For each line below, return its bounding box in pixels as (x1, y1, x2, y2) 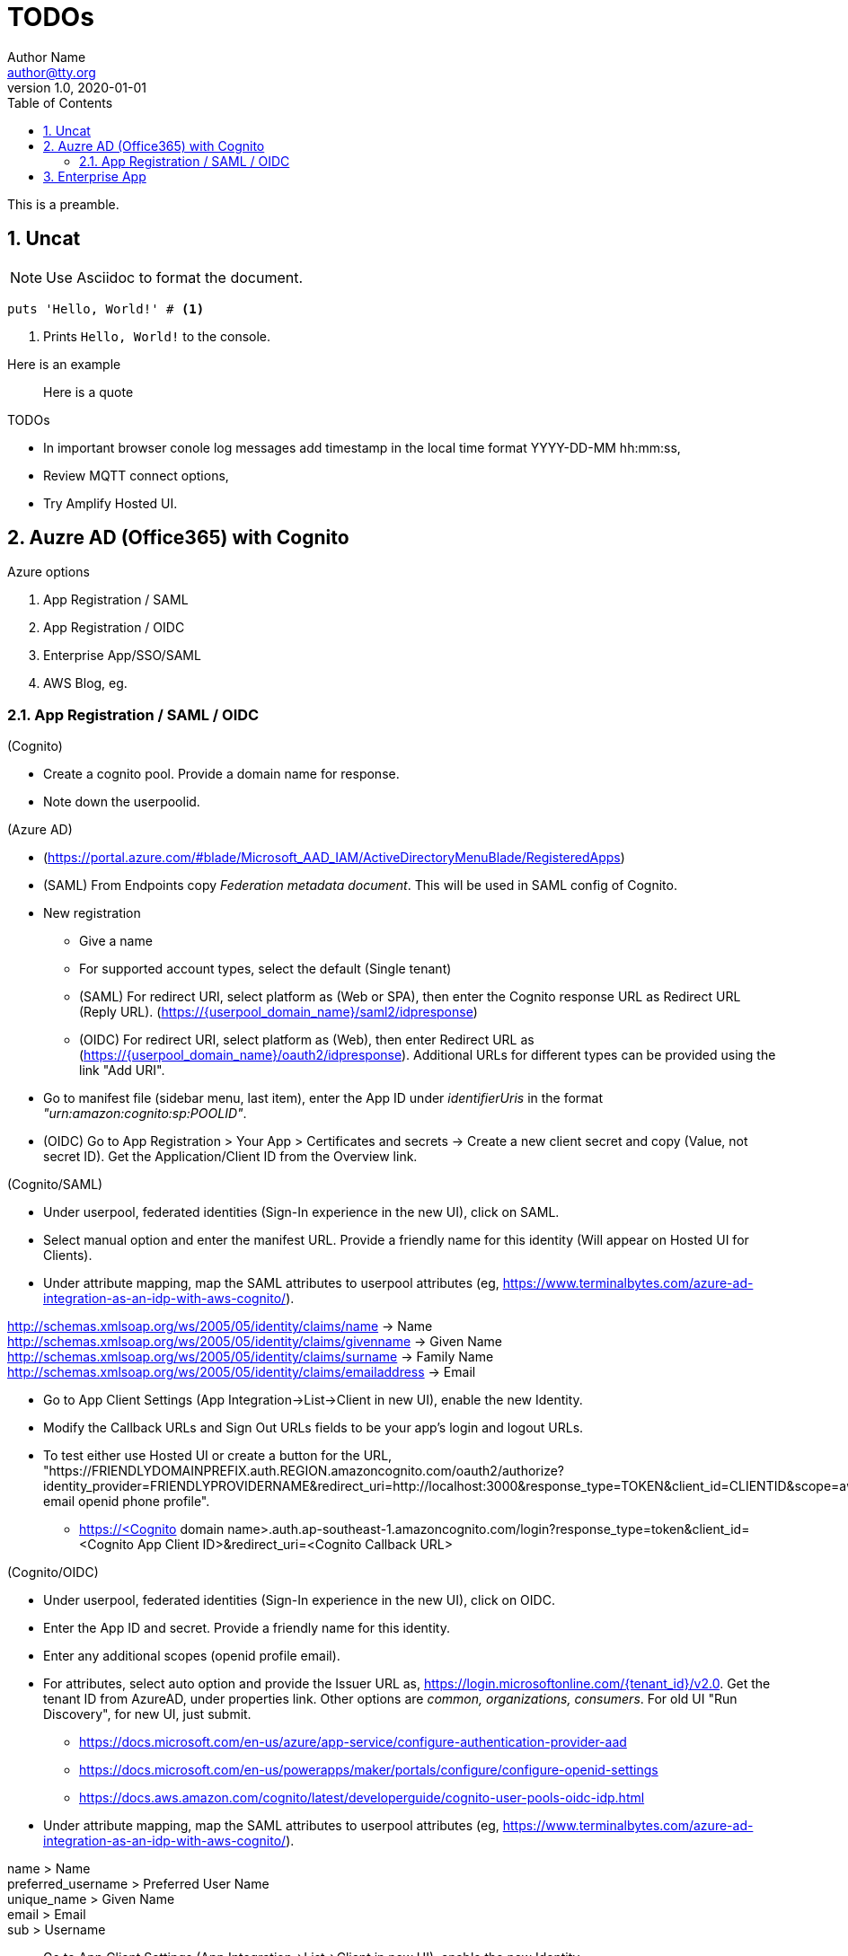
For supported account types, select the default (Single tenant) (79, 961, 452, 977)
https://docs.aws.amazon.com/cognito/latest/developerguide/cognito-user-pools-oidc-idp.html (79, 1790, 645, 1806)
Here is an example (7, 356, 121, 372)
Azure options (7, 564, 90, 580)
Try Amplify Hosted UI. (43, 495, 178, 511)
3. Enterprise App (43, 168, 146, 184)
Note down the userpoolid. (43, 794, 200, 810)
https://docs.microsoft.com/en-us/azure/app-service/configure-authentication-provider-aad (79, 1734, 627, 1750)
